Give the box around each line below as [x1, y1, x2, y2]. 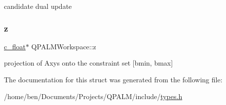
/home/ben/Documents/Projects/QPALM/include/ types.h [4, 91, 183, 101]
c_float [4, 41, 26, 51]
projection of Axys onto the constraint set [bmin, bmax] [4, 58, 173, 68]
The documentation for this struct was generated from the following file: [4, 74, 223, 84]
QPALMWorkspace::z [31, 41, 96, 51]
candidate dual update [4, 1, 72, 11]
